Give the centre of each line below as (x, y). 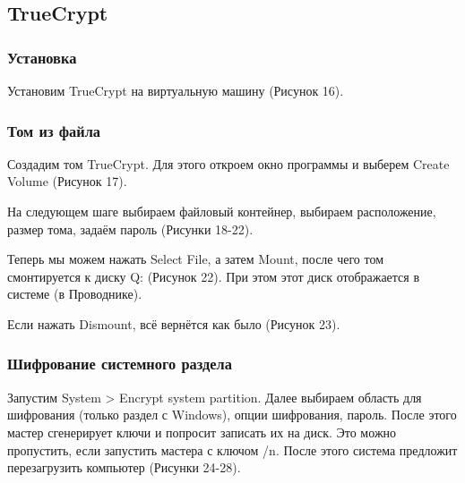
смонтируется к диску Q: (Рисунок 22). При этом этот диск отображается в (214, 276)
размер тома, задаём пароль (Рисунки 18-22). (130, 229)
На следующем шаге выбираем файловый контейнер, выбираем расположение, (222, 211)
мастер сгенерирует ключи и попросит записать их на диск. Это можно (202, 432)
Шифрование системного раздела (120, 364)
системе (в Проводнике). (75, 294)
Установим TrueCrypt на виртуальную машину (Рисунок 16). (176, 90)
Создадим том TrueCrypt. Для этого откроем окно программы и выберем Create (228, 163)
